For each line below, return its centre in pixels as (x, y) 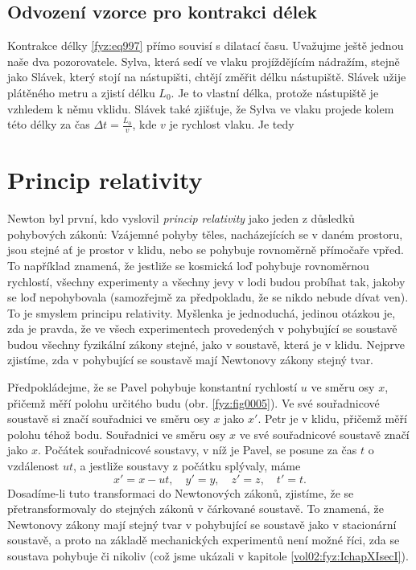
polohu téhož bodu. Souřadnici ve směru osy (117, 434)
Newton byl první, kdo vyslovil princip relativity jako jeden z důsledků (181, 218)
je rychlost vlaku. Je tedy (232, 124)
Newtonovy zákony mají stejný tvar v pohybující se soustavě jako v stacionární (202, 524)
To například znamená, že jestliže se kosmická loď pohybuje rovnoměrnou (188, 265)
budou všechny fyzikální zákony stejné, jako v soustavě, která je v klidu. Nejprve (206, 344)
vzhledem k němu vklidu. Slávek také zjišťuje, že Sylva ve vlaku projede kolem (201, 108)
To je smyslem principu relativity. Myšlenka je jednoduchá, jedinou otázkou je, (202, 312)
